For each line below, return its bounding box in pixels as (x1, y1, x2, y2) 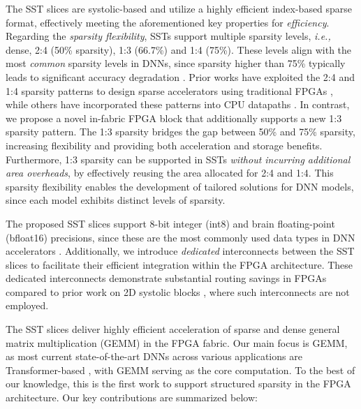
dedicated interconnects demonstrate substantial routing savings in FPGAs (6, 271, 327, 285)
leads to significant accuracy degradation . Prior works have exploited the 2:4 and (6, 69, 355, 84)
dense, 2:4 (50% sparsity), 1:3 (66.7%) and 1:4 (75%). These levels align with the (6, 42, 352, 57)
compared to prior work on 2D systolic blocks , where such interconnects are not (6, 284, 350, 299)
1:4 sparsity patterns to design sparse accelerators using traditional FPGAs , (6, 83, 333, 98)
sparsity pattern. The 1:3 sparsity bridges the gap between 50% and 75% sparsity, (6, 124, 355, 139)
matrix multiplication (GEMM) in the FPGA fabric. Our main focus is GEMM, (6, 335, 348, 350)
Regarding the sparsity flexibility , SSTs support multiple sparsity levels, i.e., (6, 29, 331, 43)
